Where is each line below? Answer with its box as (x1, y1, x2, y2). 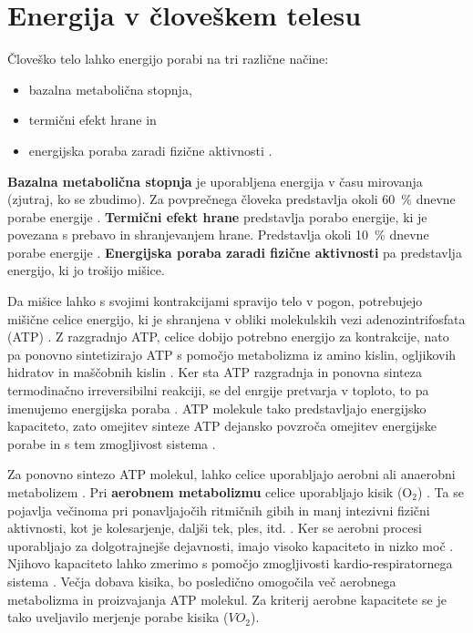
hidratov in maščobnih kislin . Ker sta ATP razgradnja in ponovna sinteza (7, 362, 422, 382)
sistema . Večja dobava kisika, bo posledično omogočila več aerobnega (7, 571, 396, 590)
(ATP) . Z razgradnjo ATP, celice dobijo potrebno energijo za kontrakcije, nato (7, 327, 449, 346)
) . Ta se (416, 483, 464, 501)
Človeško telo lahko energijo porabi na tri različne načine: (7, 49, 329, 68)
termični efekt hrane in (28, 110, 157, 129)
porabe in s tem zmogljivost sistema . (7, 434, 216, 453)
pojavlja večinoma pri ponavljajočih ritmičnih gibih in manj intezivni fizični (7, 500, 430, 519)
